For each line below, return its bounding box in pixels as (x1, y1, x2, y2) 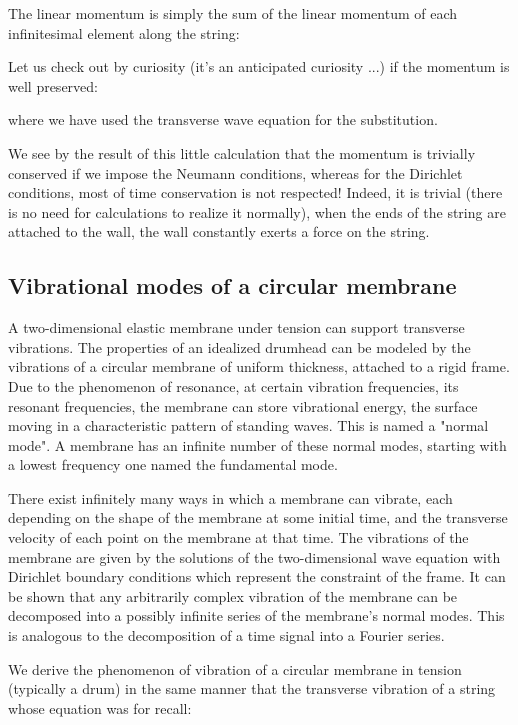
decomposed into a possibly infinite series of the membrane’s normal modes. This (8, 605, 505, 626)
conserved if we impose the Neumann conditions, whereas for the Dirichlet (8, 162, 463, 183)
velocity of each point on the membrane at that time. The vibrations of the (8, 527, 469, 548)
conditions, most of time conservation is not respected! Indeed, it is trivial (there (8, 182, 503, 203)
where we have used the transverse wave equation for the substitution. (8, 109, 438, 130)
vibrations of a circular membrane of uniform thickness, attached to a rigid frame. (8, 356, 510, 377)
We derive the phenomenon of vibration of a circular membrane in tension (8, 658, 462, 679)
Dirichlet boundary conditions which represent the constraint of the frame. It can (8, 566, 506, 587)
